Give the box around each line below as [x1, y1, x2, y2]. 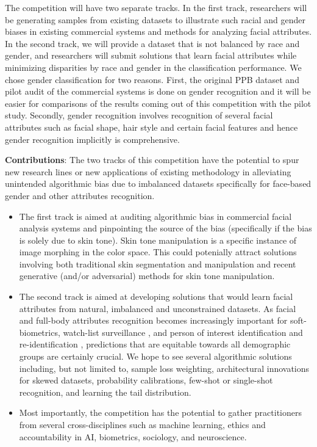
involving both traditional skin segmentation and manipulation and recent [19, 257, 296, 270]
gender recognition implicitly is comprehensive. [5, 133, 180, 145]
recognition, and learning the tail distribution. [19, 385, 191, 398]
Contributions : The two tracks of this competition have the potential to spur [5, 153, 299, 166]
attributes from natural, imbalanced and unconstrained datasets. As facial [19, 302, 296, 314]
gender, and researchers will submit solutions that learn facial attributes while [5, 49, 297, 62]
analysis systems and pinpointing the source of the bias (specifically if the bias [19, 222, 312, 234]
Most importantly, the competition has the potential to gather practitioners [19, 406, 302, 419]
